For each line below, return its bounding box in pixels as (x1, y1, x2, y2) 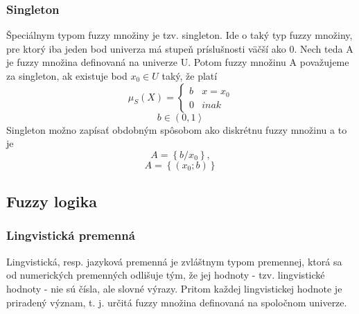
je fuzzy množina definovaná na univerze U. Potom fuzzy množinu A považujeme (6, 55, 349, 69)
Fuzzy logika (6, 191, 97, 212)
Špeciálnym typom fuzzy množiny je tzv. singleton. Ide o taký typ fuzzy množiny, (6, 28, 353, 42)
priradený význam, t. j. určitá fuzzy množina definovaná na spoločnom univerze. (6, 295, 347, 309)
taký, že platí (161, 69, 218, 82)
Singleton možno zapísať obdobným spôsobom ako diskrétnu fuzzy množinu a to (6, 122, 347, 137)
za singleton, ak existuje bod (6, 69, 128, 82)
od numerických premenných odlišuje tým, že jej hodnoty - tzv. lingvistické (6, 268, 325, 282)
